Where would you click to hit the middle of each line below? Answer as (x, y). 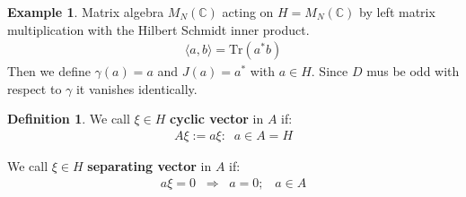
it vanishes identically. (136, 88)
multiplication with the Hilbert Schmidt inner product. (158, 29)
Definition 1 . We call (69, 119)
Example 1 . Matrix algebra (86, 12)
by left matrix (397, 12)
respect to (35, 88)
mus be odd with (413, 71)
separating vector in (149, 166)
